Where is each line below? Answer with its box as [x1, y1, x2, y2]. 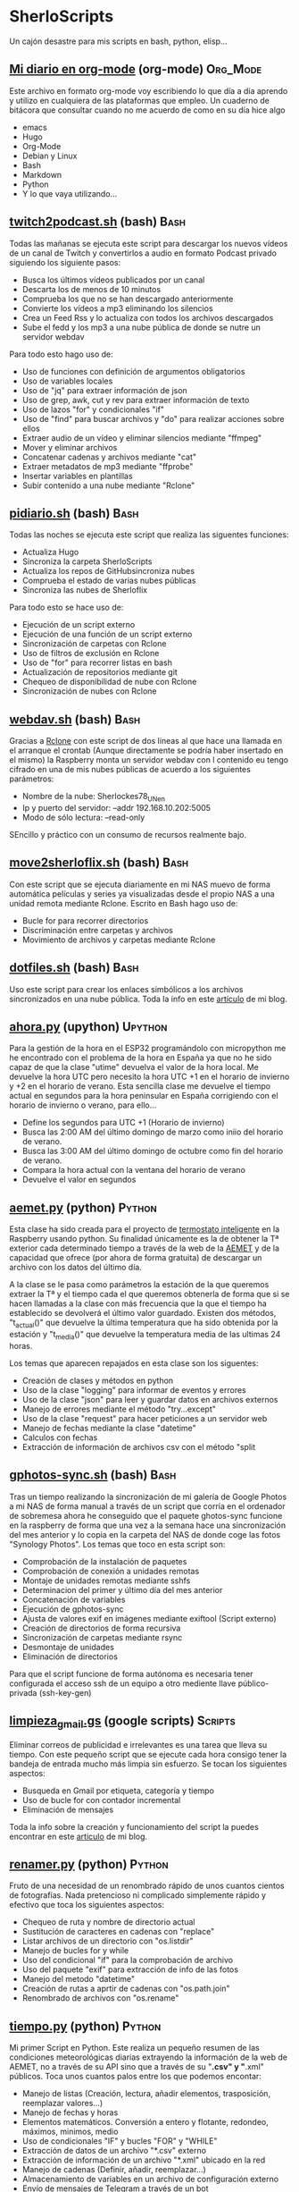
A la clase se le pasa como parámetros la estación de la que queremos [9, 1279, 270, 1290]
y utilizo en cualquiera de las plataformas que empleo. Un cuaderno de [9, 95, 270, 105]
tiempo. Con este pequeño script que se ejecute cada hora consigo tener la [9, 1749, 287, 1759]
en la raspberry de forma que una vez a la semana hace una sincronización [9, 1520, 287, 1530]
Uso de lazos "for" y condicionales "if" [21, 404, 165, 415]
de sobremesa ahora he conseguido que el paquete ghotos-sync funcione [9, 1510, 283, 1521]
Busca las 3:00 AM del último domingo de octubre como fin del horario [21, 1146, 284, 1157]
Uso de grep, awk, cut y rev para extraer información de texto [21, 394, 250, 405]
